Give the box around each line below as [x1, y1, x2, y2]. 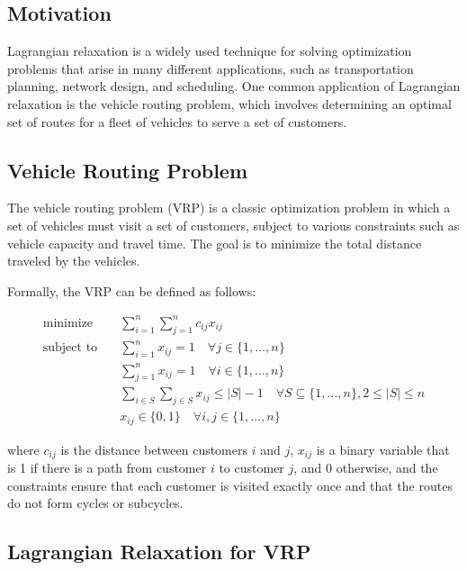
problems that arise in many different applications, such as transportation [7, 59, 414, 77]
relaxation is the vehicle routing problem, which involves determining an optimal [7, 94, 452, 113]
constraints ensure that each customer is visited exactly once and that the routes [7, 475, 453, 494]
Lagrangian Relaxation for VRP [7, 538, 311, 565]
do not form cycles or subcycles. [7, 493, 184, 512]
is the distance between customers [60, 439, 248, 458]
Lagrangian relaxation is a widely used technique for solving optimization [7, 41, 412, 60]
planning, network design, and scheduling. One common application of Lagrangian [7, 77, 461, 95]
